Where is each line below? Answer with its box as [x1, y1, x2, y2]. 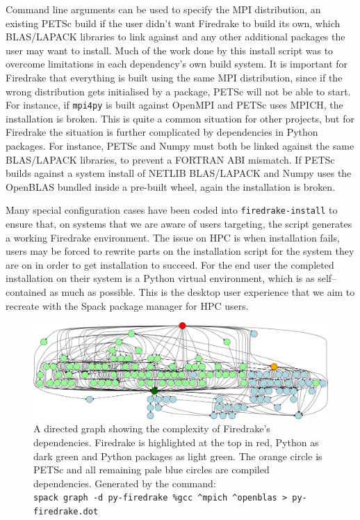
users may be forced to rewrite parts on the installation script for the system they [6, 244, 354, 258]
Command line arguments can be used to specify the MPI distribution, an [6, 2, 321, 16]
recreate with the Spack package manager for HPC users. [6, 298, 249, 313]
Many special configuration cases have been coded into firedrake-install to [6, 203, 338, 217]
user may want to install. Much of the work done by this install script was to [6, 42, 334, 57]
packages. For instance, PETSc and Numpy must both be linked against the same [6, 139, 354, 152]
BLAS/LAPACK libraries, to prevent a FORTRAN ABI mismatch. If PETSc [6, 152, 335, 166]
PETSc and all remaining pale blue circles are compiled [33, 462, 270, 477]
